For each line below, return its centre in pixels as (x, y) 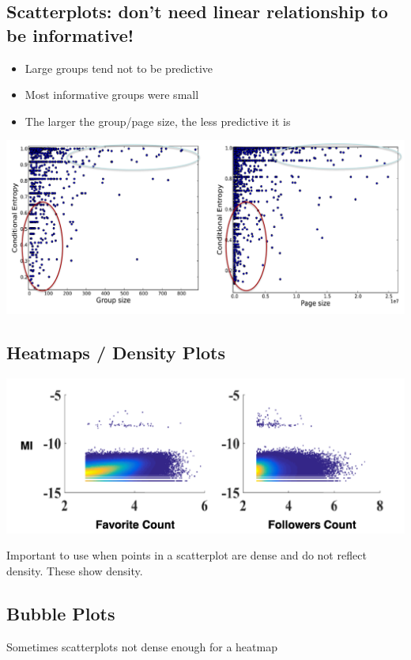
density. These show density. (75, 570)
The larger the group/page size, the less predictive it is (158, 121)
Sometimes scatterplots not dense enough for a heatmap (142, 646)
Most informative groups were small (112, 95)
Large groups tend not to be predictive (119, 68)
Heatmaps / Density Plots (116, 353)
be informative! (70, 34)
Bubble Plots (61, 613)
